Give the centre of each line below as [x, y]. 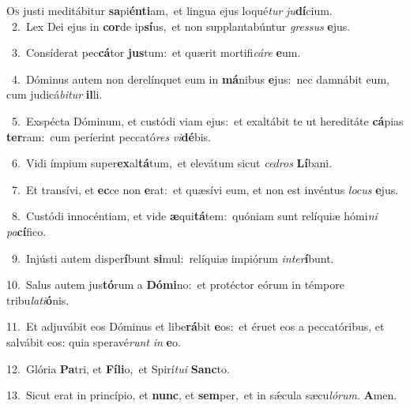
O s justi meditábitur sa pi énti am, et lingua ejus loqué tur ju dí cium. [169, 10]
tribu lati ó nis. [38, 299]
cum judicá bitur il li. [55, 94]
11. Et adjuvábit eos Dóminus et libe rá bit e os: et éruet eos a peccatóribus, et [196, 326]
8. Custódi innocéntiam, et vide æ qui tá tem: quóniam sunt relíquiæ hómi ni [194, 216]
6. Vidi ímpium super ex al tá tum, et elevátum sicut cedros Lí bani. [172, 163]
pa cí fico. [26, 231]
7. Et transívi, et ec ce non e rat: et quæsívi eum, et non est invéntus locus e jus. [205, 189]
